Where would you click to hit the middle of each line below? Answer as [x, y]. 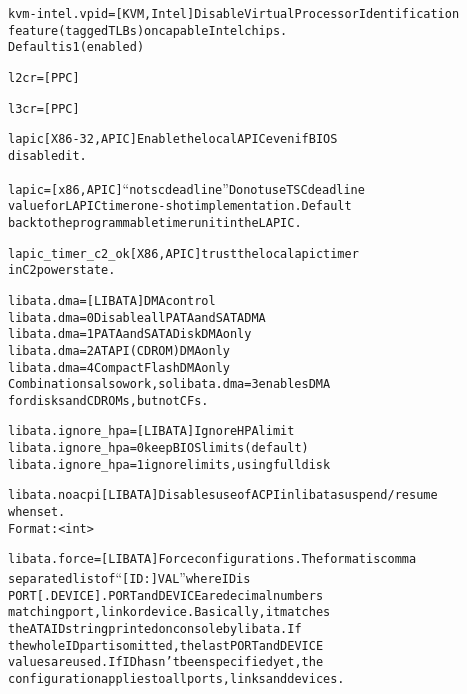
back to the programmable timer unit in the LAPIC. [155, 222]
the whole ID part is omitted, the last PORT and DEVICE [166, 645]
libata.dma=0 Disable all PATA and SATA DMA [137, 317]
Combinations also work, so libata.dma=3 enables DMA [169, 384]
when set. [37, 512]
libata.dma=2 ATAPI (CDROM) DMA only [119, 350]
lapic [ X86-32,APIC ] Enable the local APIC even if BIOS [173, 139]
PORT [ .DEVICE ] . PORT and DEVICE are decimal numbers [166, 595]
